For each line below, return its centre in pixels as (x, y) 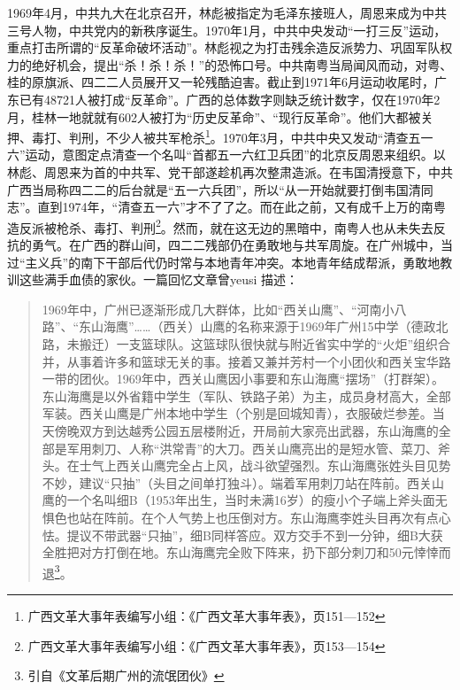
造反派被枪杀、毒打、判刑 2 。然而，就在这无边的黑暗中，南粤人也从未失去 (220, 226)
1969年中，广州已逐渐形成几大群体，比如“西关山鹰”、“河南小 (218, 309)
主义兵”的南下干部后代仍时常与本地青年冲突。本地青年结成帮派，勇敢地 (233, 262)
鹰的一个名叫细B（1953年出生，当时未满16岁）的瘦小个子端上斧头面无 (245, 500)
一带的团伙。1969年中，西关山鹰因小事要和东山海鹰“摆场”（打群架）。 (243, 379)
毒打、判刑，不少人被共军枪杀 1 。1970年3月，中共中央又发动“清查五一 (232, 136)
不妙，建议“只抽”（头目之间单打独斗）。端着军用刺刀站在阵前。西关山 (243, 482)
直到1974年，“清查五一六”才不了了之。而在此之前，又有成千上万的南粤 (241, 207)
